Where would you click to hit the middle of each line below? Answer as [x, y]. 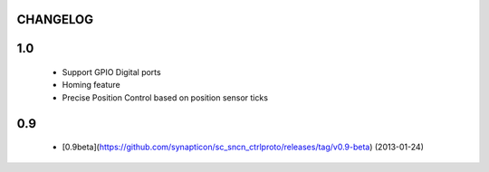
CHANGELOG [55, 19]
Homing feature [91, 85]
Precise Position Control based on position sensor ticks [165, 97]
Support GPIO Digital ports [112, 72]
